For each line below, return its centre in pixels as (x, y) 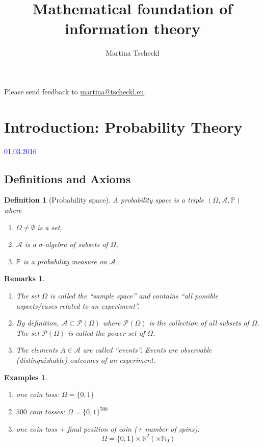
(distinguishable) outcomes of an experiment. (86, 359)
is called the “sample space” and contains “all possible (134, 295)
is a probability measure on (65, 261)
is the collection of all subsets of (199, 323)
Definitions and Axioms (68, 178)
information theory (133, 28)
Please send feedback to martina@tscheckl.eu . (75, 91)
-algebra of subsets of (75, 244)
